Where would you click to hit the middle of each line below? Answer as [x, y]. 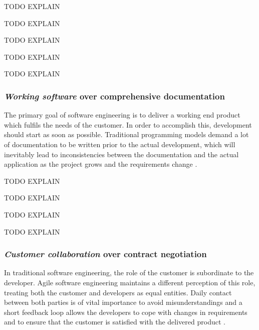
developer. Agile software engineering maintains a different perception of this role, [130, 282]
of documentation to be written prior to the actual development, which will [120, 144]
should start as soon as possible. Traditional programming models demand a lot [126, 134]
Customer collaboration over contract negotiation [105, 254]
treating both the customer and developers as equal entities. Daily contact [118, 292]
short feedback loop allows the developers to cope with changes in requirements [126, 312]
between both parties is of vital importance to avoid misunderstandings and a [123, 302]
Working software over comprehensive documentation [114, 96]
